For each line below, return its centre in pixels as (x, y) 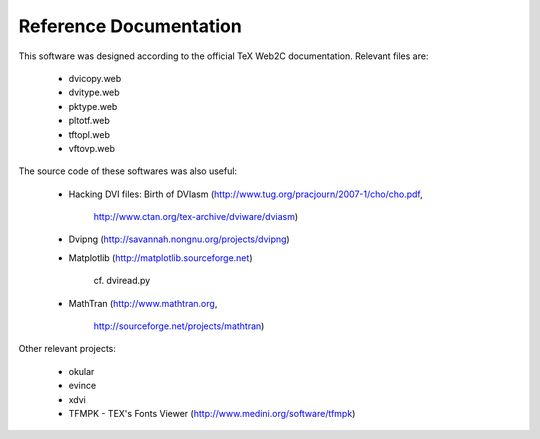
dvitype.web (94, 92)
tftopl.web (89, 134)
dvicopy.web (95, 78)
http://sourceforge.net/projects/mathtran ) (179, 326)
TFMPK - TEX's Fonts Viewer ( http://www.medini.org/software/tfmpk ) (212, 413)
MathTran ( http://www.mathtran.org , (143, 303)
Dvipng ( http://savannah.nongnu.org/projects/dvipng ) (179, 239)
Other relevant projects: (67, 349)
